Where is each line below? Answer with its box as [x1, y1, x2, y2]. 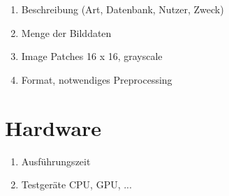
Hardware [5, 113, 102, 142]
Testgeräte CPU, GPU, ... [21, 177, 132, 192]
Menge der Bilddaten [21, 25, 112, 40]
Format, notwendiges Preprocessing [21, 72, 172, 86]
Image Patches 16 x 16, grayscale [21, 49, 163, 63]
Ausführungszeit [21, 153, 91, 168]
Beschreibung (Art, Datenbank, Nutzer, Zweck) [21, 2, 224, 16]
